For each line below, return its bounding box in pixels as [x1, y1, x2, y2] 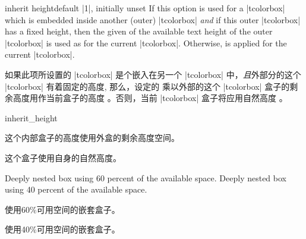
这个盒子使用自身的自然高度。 [5, 151, 121, 163]
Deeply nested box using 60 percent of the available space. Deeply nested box [5, 171, 286, 184]
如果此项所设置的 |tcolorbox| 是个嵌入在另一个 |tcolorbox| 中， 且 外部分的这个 [5, 68, 301, 80]
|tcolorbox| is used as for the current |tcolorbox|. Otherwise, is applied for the [5, 36, 287, 49]
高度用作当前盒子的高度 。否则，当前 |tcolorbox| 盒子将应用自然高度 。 [12, 92, 288, 104]
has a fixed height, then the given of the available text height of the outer [5, 25, 273, 37]
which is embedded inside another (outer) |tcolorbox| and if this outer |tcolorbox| [5, 13, 301, 26]
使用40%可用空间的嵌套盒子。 [5, 223, 120, 235]
